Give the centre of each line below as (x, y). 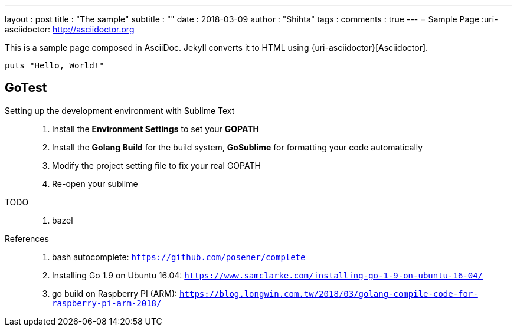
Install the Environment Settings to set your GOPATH (156, 129)
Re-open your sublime (95, 183)
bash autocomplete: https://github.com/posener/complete (179, 257)
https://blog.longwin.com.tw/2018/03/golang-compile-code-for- (329, 294)
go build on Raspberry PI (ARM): (115, 293)
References (27, 238)
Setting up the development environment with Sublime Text (120, 110)
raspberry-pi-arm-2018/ (107, 303)
